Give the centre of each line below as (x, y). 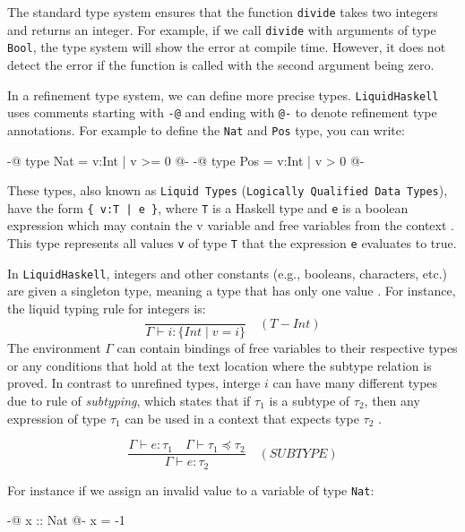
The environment (54, 348)
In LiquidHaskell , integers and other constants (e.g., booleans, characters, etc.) (228, 273)
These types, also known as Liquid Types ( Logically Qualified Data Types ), (228, 190)
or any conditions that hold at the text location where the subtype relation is (220, 365)
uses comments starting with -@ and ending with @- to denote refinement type (222, 112)
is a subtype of (310, 400)
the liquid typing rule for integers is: (107, 308)
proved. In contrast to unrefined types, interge (134, 383)
